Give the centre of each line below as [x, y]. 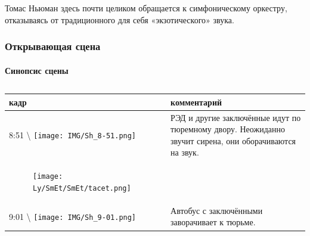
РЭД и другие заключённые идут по [236, 117]
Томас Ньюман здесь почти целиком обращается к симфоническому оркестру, [146, 8]
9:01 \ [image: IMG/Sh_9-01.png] [73, 216]
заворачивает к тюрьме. [213, 222]
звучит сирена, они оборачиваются [233, 140]
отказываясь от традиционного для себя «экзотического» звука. [120, 19]
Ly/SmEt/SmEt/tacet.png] [82, 188]
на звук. [185, 152]
